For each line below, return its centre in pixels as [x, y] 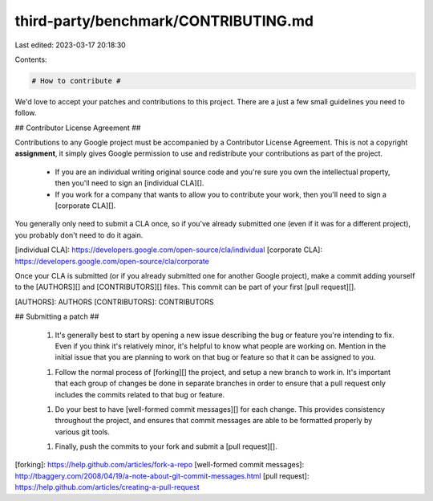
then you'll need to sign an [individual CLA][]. [129, 183]
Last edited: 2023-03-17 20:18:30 [70, 45]
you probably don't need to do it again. [79, 235]
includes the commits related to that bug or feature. [140, 394]
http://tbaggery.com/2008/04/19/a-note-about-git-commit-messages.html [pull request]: [162, 476]
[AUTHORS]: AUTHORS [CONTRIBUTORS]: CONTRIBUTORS [114, 302]
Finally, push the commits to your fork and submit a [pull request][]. [166, 446]
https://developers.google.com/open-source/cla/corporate [112, 261]
